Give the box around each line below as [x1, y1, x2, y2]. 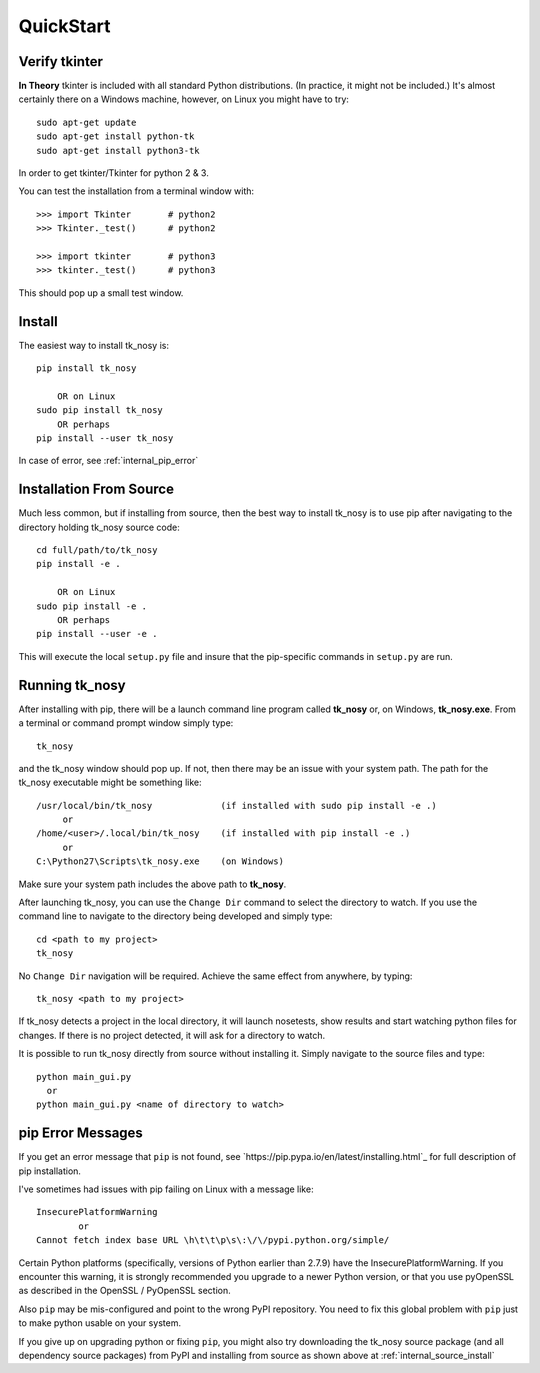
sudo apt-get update [36, 116, 137, 128]
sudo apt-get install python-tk [36, 131, 195, 142]
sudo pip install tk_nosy [36, 405, 164, 416]
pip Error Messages [18, 1125, 144, 1142]
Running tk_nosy [18, 676, 127, 694]
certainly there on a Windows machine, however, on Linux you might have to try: [18, 93, 350, 105]
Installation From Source [18, 481, 175, 498]
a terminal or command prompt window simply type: [18, 717, 234, 729]
